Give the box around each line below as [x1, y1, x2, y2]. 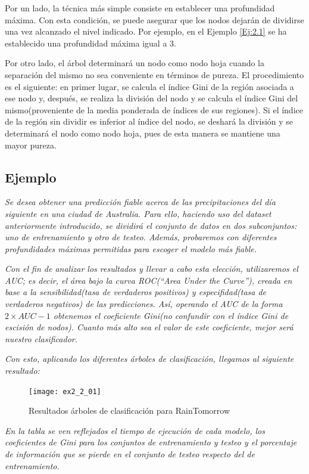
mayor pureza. [5, 138, 57, 151]
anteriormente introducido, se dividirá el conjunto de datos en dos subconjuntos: [5, 219, 297, 231]
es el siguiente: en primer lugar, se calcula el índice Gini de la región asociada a [5, 80, 294, 92]
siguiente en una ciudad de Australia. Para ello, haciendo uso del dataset [5, 207, 271, 219]
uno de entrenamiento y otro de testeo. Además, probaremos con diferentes [5, 231, 277, 243]
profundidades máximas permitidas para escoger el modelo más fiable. [5, 242, 257, 255]
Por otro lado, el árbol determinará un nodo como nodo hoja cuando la [5, 57, 265, 69]
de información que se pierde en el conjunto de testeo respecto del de [5, 448, 255, 460]
